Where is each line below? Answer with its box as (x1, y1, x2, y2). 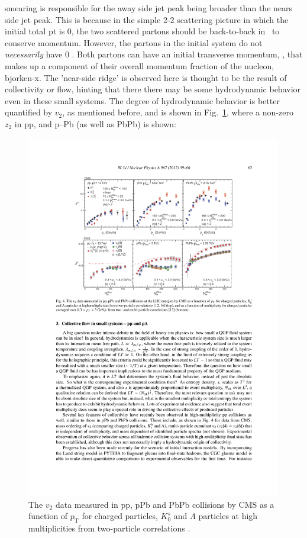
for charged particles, (82, 510, 158, 522)
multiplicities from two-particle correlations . (28, 522, 190, 534)
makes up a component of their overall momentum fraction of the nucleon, (5, 59, 274, 72)
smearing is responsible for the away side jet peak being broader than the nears (5, 2, 293, 14)
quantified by (5, 106, 53, 118)
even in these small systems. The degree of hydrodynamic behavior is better (5, 94, 280, 107)
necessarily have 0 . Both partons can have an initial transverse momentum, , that (5, 48, 303, 60)
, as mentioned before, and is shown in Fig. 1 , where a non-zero (62, 106, 293, 118)
